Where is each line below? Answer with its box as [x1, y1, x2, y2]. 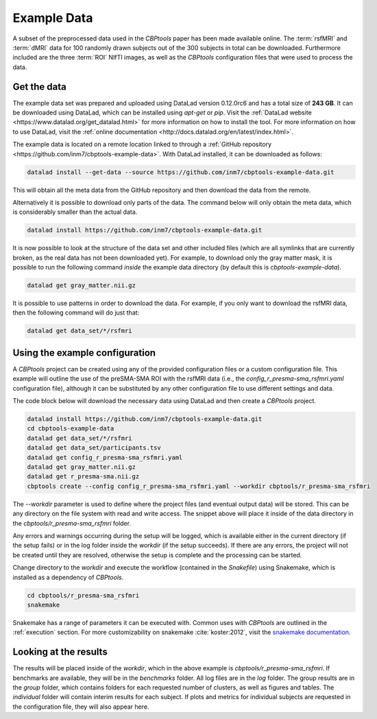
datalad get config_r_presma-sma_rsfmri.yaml [27, 453, 183, 461]
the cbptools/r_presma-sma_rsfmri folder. [12, 519, 132, 527]
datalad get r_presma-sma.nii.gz [27, 473, 140, 480]
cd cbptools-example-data [27, 425, 114, 432]
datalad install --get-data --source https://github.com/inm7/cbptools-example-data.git [27, 168, 335, 176]
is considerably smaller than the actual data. [12, 208, 138, 216]
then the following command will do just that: [12, 308, 140, 317]
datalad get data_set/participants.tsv [27, 444, 161, 452]
